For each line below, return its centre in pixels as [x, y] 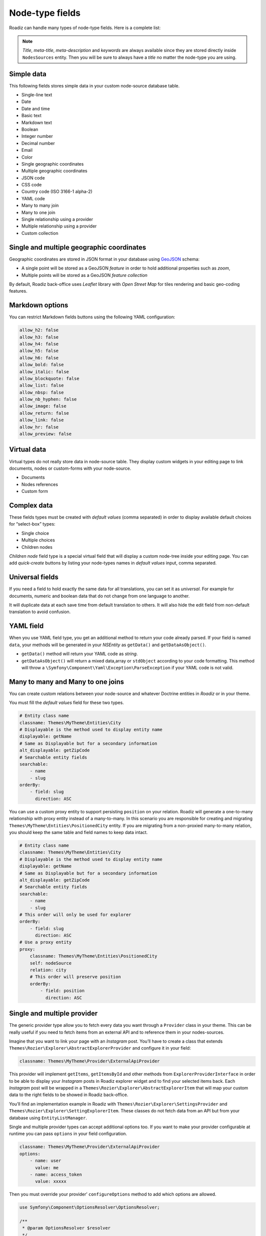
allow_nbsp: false [42, 392]
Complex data [31, 505]
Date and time [36, 108]
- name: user [46, 1161]
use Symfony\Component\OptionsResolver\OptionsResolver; [90, 1207]
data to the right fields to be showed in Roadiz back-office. [69, 1095]
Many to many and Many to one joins [66, 682]
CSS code [32, 185]
